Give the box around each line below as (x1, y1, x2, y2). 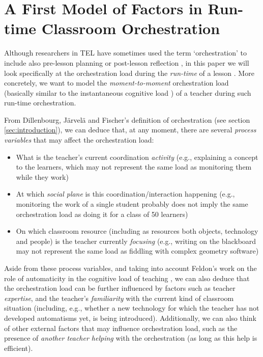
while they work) (16, 171, 69, 182)
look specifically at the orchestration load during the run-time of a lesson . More (4, 67, 254, 78)
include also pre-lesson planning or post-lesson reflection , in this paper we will (4, 57, 249, 68)
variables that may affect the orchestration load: (4, 134, 154, 145)
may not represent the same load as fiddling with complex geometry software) (16, 245, 259, 256)
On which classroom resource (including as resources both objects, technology (16, 226, 258, 236)
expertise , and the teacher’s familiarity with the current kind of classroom (4, 292, 234, 303)
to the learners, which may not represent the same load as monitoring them (16, 161, 252, 172)
